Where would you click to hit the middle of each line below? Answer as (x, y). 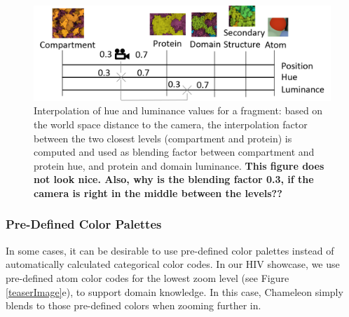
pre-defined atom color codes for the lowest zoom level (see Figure (148, 277)
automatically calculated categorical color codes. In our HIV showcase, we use (173, 264)
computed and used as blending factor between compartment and (174, 152)
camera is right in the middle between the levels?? (158, 193)
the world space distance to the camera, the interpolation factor (171, 124)
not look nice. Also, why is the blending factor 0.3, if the (174, 179)
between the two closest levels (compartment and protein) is (163, 138)
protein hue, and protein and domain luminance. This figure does (179, 165)
